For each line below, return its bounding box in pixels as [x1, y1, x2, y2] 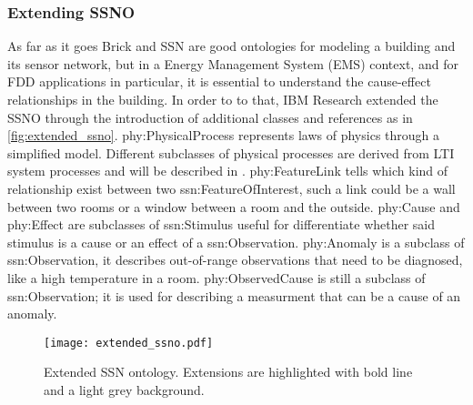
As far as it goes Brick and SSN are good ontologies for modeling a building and [7, 36, 456, 56]
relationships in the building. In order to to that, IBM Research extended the [7, 90, 438, 108]
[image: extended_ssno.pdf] [44, 336, 214, 349]
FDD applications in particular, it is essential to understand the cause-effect [7, 72, 431, 91]
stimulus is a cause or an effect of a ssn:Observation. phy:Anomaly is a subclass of [7, 232, 465, 251]
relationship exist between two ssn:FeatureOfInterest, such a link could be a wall [7, 178, 456, 197]
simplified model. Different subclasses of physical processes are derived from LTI [7, 143, 455, 162]
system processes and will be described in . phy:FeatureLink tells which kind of [7, 161, 448, 180]
